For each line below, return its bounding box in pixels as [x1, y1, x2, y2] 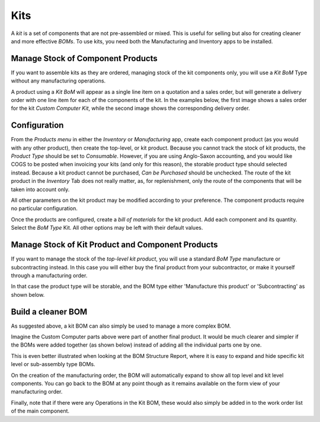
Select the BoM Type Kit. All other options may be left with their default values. [11, 224, 203, 231]
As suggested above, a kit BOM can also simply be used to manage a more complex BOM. [11, 322, 231, 329]
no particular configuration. [11, 205, 78, 212]
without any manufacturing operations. [11, 77, 106, 84]
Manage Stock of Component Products [11, 53, 158, 64]
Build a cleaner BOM [11, 306, 88, 317]
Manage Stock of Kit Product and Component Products [11, 240, 219, 250]
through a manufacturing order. [11, 272, 88, 279]
